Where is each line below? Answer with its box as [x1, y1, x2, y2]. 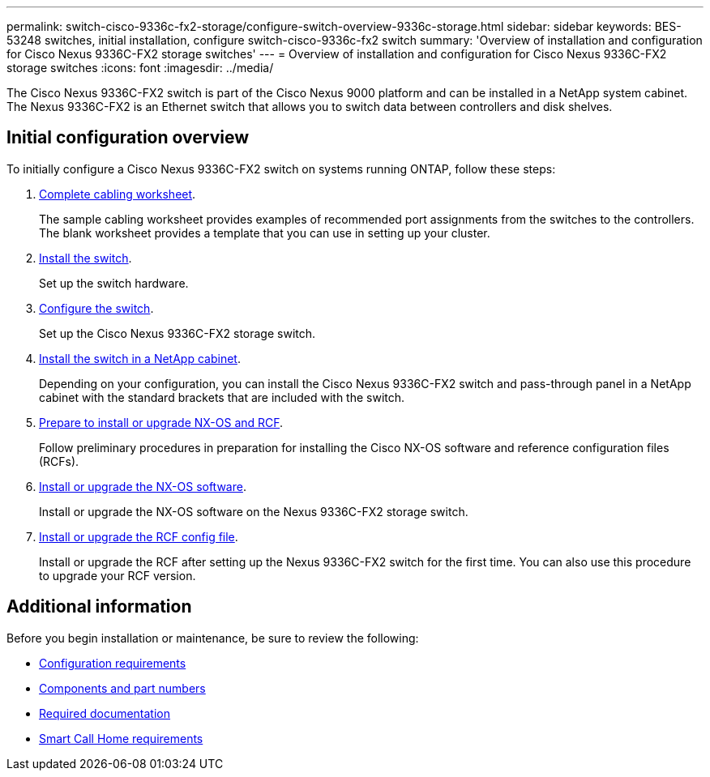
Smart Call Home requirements [39, 731, 203, 745]
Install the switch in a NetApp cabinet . [39, 351, 241, 365]
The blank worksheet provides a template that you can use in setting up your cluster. [39, 225, 490, 240]
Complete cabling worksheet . [39, 186, 196, 201]
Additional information [6, 596, 192, 617]
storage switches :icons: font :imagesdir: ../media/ [6, 61, 274, 75]
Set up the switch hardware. [39, 275, 189, 290]
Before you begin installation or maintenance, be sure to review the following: [6, 630, 419, 645]
